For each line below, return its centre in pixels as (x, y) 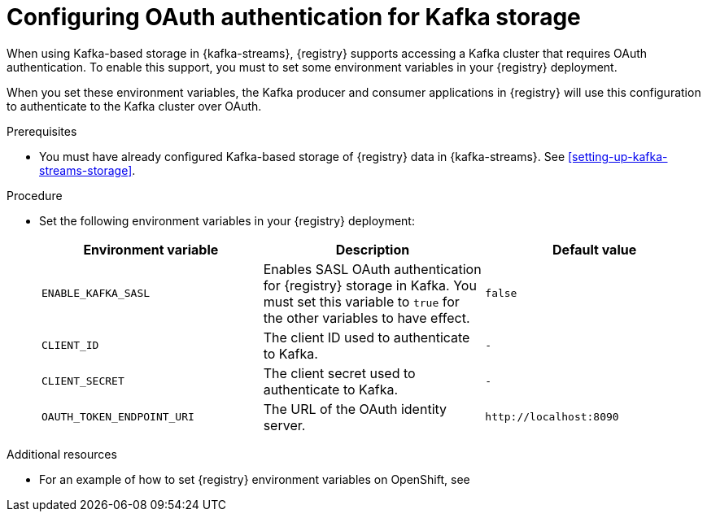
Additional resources (62, 454)
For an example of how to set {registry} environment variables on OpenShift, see (255, 479)
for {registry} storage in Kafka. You (370, 285)
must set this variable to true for (361, 301)
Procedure (35, 195)
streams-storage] (86, 170)
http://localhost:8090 (552, 417)
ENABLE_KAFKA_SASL (96, 294)
